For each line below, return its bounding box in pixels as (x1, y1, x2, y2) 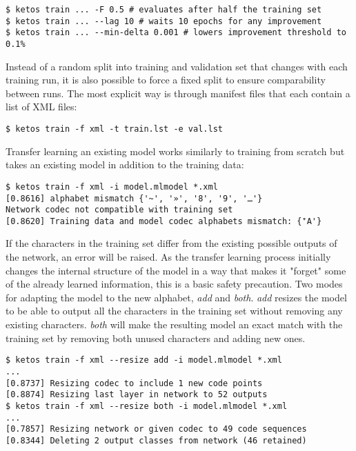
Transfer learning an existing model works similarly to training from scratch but (6, 143, 345, 158)
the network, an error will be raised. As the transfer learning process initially (6, 250, 331, 264)
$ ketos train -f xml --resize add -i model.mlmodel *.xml (6, 355, 282, 365)
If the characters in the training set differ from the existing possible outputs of (6, 236, 337, 250)
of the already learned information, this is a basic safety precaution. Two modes (6, 277, 343, 291)
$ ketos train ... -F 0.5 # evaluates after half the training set (6, 5, 322, 14)
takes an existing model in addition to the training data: (6, 157, 244, 172)
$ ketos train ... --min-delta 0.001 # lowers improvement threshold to (6, 28, 346, 38)
